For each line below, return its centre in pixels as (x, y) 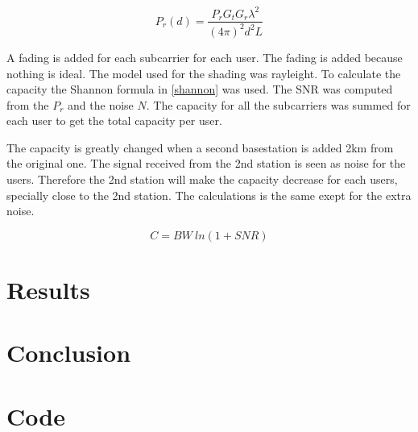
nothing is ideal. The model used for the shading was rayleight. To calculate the (204, 73)
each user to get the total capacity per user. (114, 120)
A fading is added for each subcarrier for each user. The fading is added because (205, 57)
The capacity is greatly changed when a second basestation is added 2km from (200, 147)
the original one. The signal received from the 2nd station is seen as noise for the (206, 163)
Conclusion (69, 353)
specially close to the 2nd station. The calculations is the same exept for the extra (209, 195)
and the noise (101, 104)
